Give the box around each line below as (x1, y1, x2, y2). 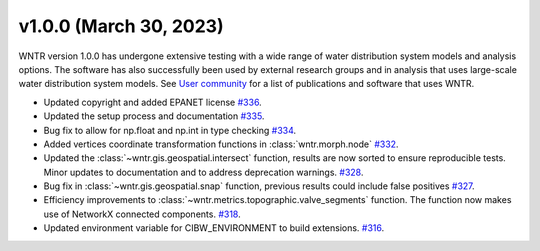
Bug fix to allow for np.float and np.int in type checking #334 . (43, 124, 297, 136)
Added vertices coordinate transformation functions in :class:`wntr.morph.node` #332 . (43, 138, 399, 150)
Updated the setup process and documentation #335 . (43, 110, 265, 122)
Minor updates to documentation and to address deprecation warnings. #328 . (43, 166, 364, 178)
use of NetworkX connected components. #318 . (43, 208, 241, 220)
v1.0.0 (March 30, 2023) (18, 15, 224, 37)
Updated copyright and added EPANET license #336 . (43, 96, 262, 108)
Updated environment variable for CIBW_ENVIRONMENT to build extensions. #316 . (43, 222, 385, 234)
